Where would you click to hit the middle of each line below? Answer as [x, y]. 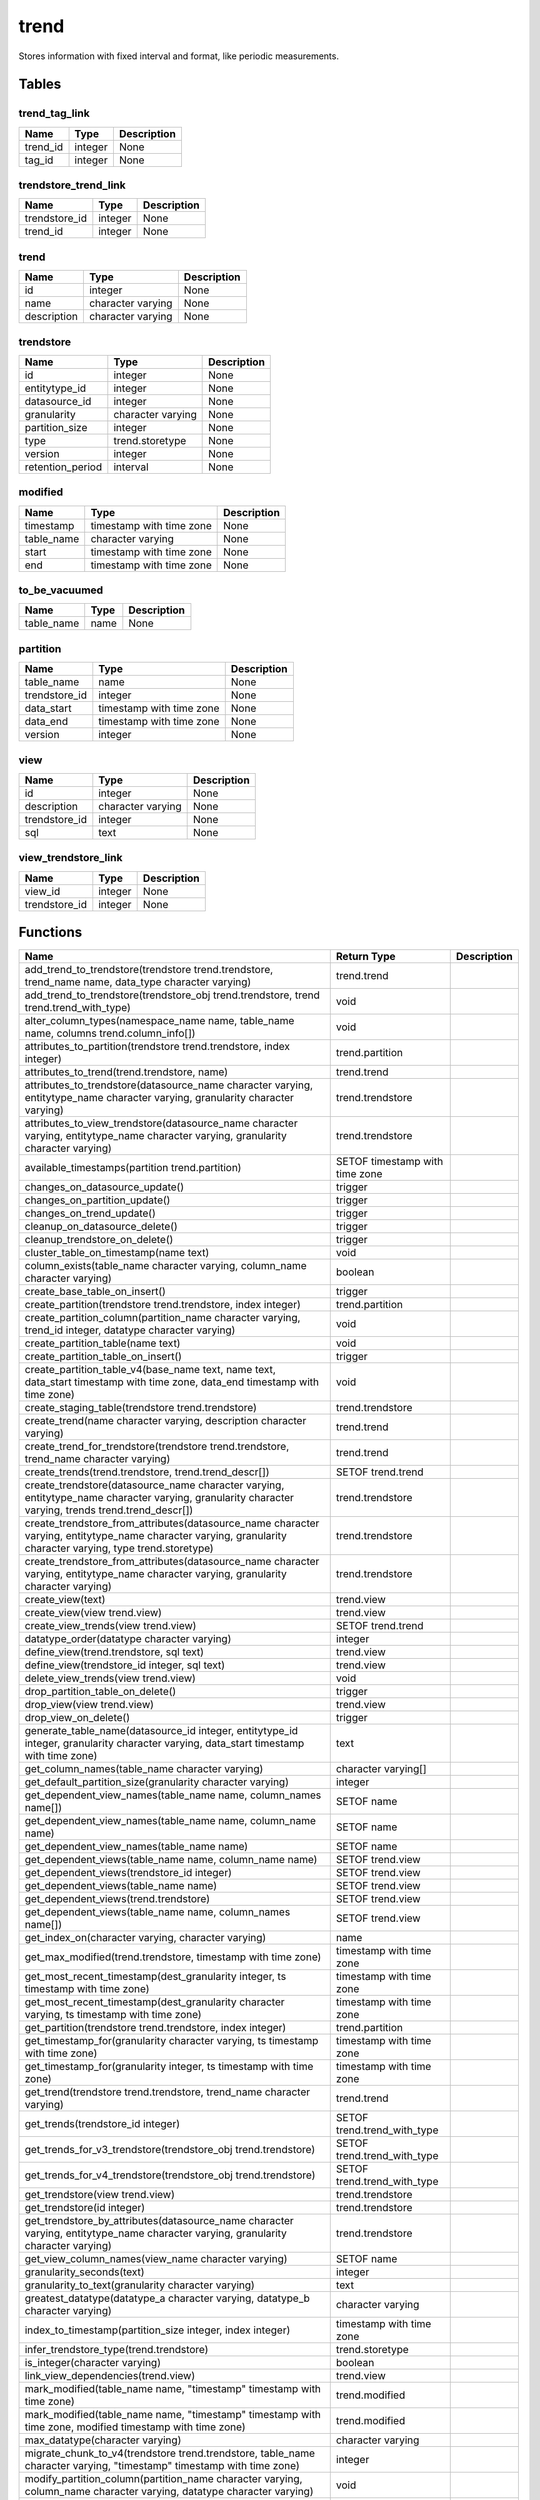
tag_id [39, 160]
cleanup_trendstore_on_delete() [99, 1240]
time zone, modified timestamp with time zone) [135, 2427]
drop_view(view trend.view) [89, 1705]
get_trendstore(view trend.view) [99, 2195]
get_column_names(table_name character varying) [144, 1769]
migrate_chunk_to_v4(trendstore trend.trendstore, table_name [169, 2453]
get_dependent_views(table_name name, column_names [157, 1912]
